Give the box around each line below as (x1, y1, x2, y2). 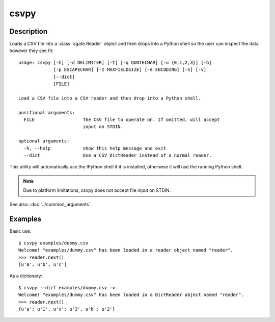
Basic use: (9, 228, 32, 234)
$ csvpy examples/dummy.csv (18, 240, 89, 246)
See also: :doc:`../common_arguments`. (9, 202, 92, 208)
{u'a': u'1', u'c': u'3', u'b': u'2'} (18, 306, 116, 312)
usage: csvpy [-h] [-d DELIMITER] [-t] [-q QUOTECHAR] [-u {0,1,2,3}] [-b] (18, 59, 212, 65)
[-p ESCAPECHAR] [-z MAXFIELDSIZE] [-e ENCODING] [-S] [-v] (53, 67, 207, 72)
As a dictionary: (9, 273, 43, 279)
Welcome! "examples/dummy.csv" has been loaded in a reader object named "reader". (18, 247, 234, 253)
